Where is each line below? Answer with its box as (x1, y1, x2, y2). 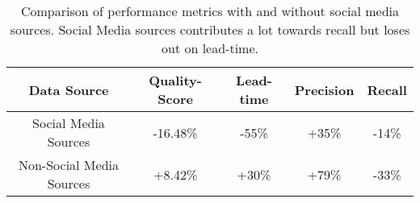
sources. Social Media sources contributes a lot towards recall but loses (10, 20, 410, 39)
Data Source (28, 80, 109, 99)
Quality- (149, 71, 202, 89)
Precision (294, 80, 355, 99)
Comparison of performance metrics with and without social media (20, 2, 399, 20)
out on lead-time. (161, 39, 258, 57)
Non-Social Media (18, 155, 119, 174)
